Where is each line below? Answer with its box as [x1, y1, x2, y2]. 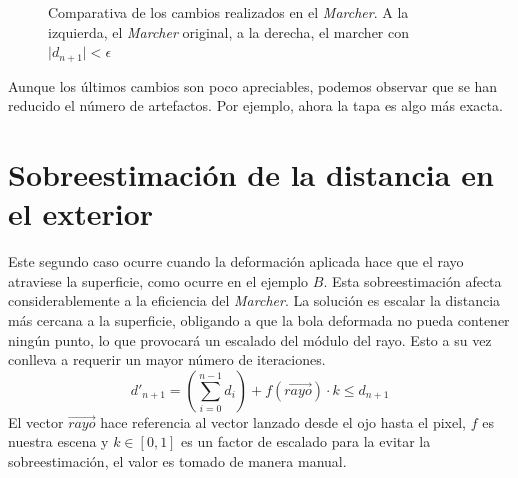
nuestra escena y [8, 431, 109, 452]
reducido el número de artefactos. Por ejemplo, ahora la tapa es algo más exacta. [8, 95, 503, 116]
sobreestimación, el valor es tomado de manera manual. [8, 450, 347, 471]
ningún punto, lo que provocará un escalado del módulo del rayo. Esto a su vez [8, 329, 492, 350]
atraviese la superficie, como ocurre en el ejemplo [8, 270, 309, 291]
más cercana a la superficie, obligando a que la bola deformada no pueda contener [8, 309, 510, 330]
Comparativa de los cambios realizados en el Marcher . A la [48, 2, 409, 22]
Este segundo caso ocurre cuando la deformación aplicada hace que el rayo [8, 251, 464, 272]
